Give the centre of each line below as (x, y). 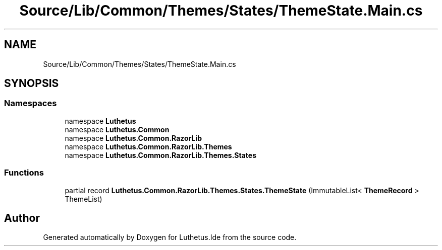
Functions (24, 173)
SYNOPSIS (32, 84)
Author (22, 218)
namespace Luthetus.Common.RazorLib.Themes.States (161, 155)
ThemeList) (84, 199)
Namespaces (31, 103)
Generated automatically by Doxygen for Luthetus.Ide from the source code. (170, 237)
